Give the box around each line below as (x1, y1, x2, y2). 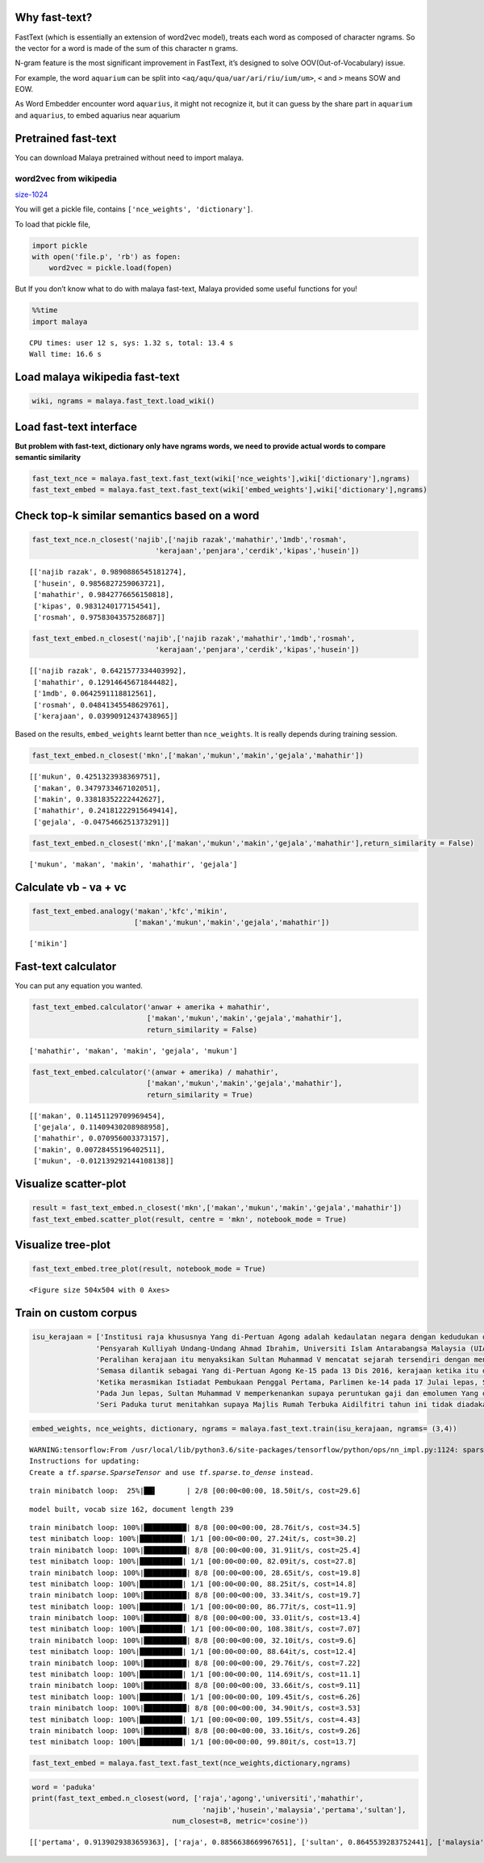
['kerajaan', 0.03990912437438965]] (33, 711, 179, 721)
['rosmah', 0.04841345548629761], (33, 700, 170, 709)
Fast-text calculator (15, 959, 117, 973)
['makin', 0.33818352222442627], (33, 795, 165, 804)
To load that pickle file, (15, 219, 91, 229)
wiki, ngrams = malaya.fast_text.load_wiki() (31, 396, 215, 406)
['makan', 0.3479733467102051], (33, 783, 161, 792)
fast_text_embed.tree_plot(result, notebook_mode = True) (31, 1264, 266, 1274)
